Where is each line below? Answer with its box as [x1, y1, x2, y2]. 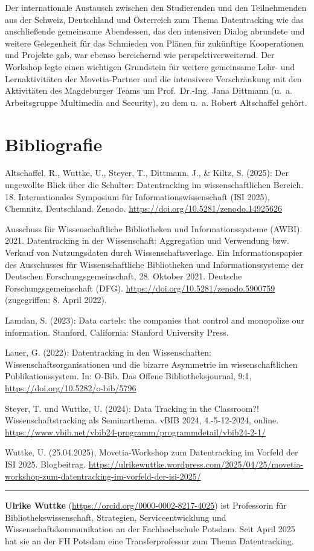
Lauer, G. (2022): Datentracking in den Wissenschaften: [5, 346, 211, 359]
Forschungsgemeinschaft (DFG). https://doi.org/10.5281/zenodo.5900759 [5, 281, 275, 294]
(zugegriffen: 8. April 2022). [5, 293, 107, 306]
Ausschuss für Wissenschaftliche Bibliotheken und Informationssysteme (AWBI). [5, 222, 303, 235]
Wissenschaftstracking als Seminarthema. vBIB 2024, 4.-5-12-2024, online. [5, 414, 279, 426]
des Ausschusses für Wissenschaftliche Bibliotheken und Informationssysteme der [5, 258, 304, 270]
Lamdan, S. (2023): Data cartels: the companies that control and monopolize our [5, 314, 304, 326]
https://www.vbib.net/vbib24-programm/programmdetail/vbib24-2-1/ [5, 425, 266, 438]
